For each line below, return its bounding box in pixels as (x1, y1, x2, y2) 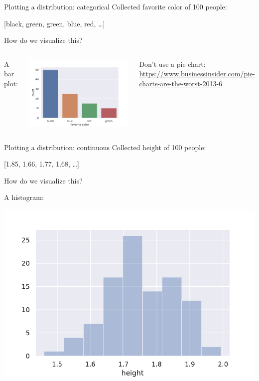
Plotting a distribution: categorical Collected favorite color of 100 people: (4, 1, 227, 11)
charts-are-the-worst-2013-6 (139, 78, 223, 88)
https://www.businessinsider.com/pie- (139, 68, 255, 79)
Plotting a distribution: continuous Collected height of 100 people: (4, 142, 206, 152)
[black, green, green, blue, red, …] (4, 18, 105, 28)
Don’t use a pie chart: (139, 58, 206, 69)
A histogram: (4, 192, 44, 202)
